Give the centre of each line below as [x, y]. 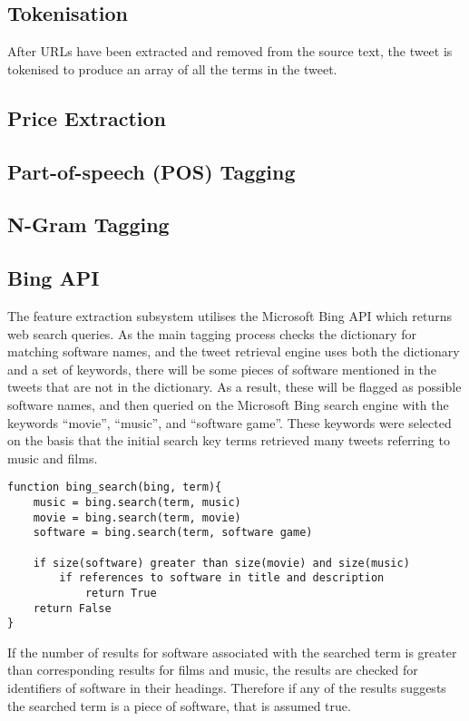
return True [121, 593]
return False [72, 608]
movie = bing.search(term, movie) [137, 517]
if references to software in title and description [222, 578]
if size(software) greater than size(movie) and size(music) [221, 563]
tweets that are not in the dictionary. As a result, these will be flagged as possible [234, 387]
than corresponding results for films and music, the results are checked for [213, 670]
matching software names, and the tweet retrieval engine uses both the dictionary [234, 351]
